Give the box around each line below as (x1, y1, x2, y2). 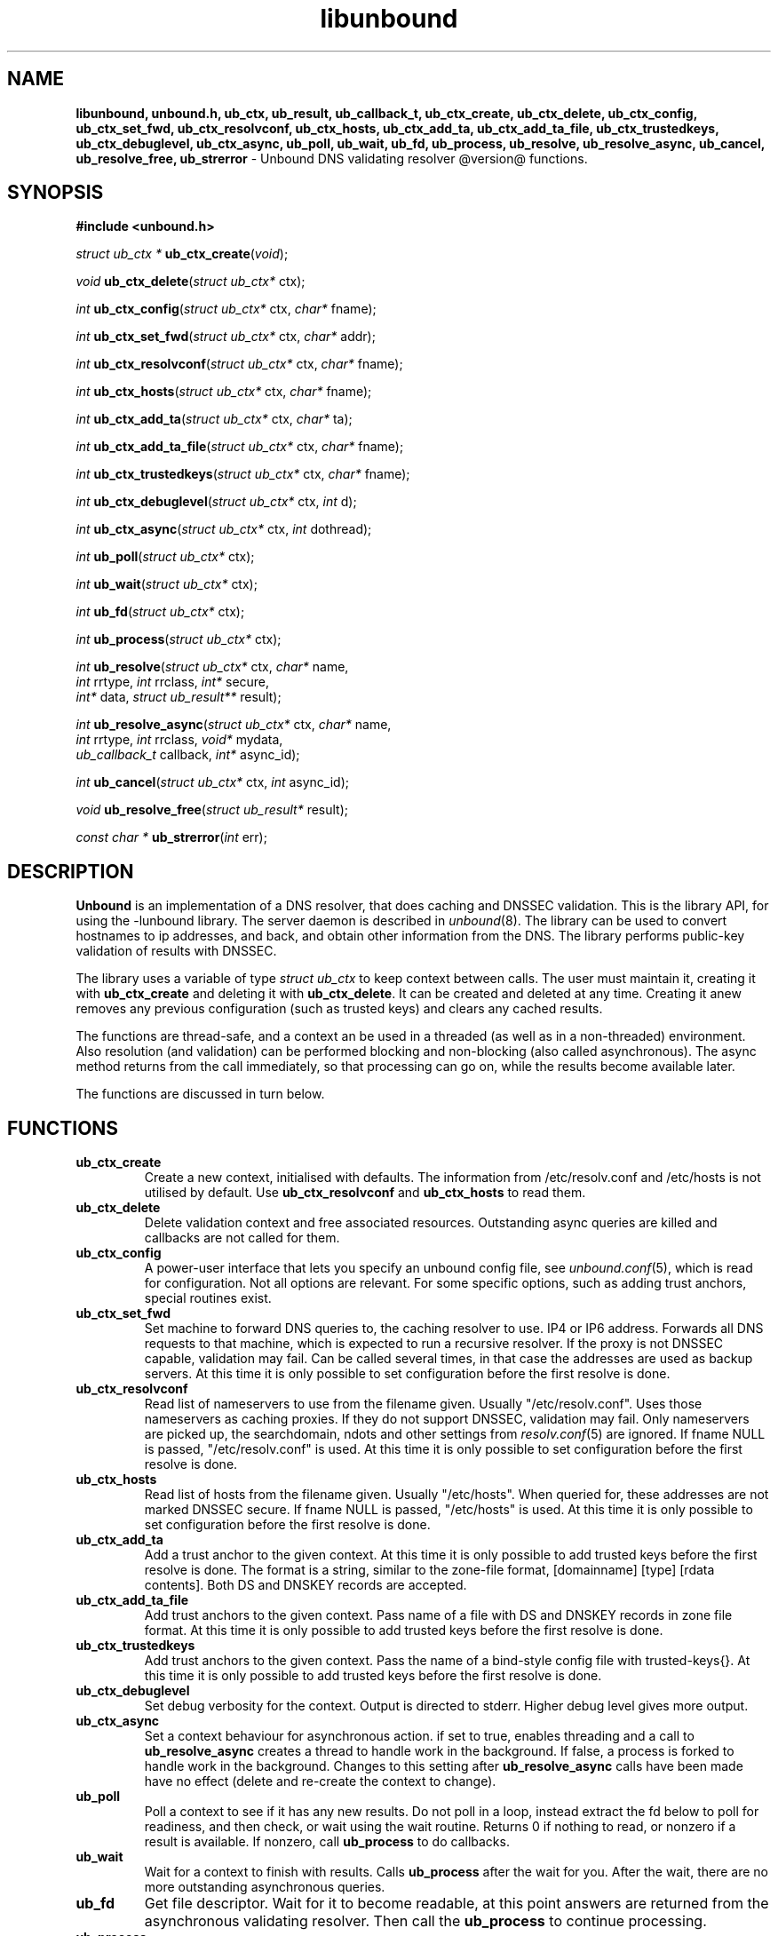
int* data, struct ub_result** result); (75, 689, 282, 705)
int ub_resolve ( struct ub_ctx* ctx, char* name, (75, 659, 349, 675)
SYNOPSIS (7, 181, 104, 204)
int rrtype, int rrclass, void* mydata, (75, 732, 283, 748)
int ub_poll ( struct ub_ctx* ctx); (75, 549, 255, 565)
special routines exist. (144, 1290, 272, 1306)
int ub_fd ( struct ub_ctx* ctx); (75, 604, 245, 620)
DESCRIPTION (7, 860, 134, 883)
